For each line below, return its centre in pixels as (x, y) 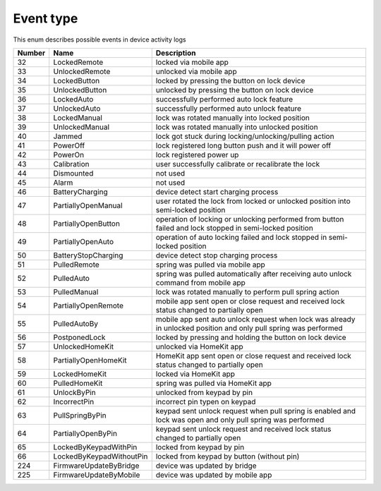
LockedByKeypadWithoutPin (101, 456)
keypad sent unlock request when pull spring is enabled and (256, 411)
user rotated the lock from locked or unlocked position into (253, 201)
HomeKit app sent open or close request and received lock (254, 356)
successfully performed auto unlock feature (229, 108)
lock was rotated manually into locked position (232, 118)
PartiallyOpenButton (86, 224)
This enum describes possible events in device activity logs (99, 40)
